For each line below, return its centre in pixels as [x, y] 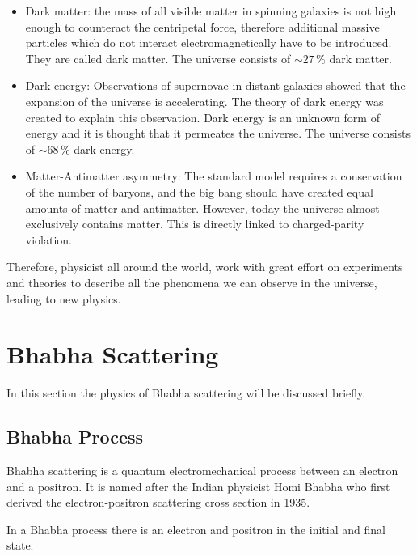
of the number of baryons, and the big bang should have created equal [199, 191]
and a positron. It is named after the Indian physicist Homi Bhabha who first [198, 486]
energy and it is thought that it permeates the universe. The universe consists [218, 133]
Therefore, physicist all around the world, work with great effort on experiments [205, 267]
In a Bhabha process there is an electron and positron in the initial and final [196, 529]
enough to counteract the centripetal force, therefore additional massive [202, 26]
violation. [48, 239]
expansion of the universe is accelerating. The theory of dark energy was [204, 101]
